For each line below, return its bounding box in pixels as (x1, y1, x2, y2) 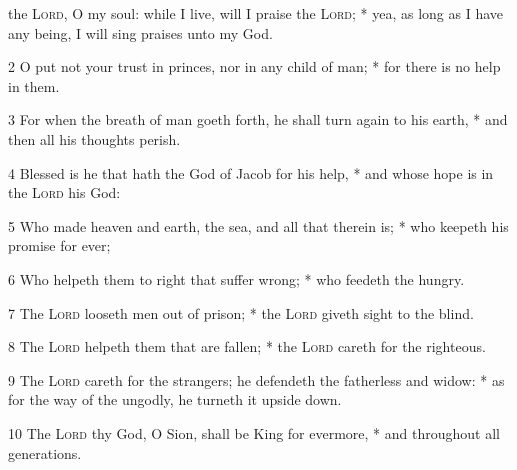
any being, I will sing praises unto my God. (8, 22, 273, 43)
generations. (8, 442, 82, 463)
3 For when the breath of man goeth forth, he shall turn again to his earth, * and (8, 109, 508, 130)
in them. (8, 75, 60, 96)
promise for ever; (8, 235, 111, 256)
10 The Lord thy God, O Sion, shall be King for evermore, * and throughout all (8, 422, 500, 443)
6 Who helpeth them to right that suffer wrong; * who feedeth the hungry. (8, 268, 465, 289)
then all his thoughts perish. (8, 128, 181, 149)
